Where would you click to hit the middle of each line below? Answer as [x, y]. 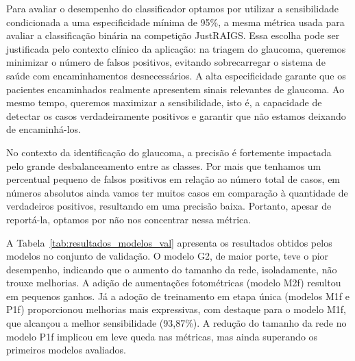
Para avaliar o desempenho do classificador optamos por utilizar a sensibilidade [173, 8]
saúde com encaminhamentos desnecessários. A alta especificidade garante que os [176, 75]
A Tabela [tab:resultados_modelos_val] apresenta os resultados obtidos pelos [169, 242]
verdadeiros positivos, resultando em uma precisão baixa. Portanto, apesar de [169, 206]
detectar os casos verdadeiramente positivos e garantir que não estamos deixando [176, 115]
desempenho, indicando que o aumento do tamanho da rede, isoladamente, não [172, 269]
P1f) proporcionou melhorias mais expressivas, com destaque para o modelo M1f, [176, 309]
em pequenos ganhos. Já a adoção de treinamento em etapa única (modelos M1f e [178, 296]
